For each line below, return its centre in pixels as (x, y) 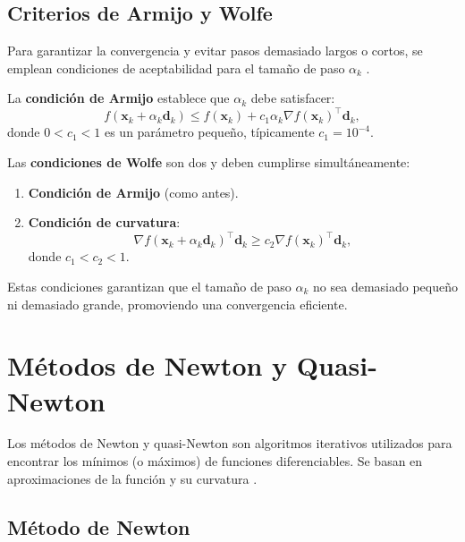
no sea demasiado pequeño (385, 286)
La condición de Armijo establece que (118, 98)
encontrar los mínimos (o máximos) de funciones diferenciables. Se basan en (215, 461)
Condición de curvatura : (104, 222)
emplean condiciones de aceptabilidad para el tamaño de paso (176, 68)
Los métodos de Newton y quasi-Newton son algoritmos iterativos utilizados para (230, 443)
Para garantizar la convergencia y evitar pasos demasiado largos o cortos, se (215, 51)
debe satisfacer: (293, 98)
